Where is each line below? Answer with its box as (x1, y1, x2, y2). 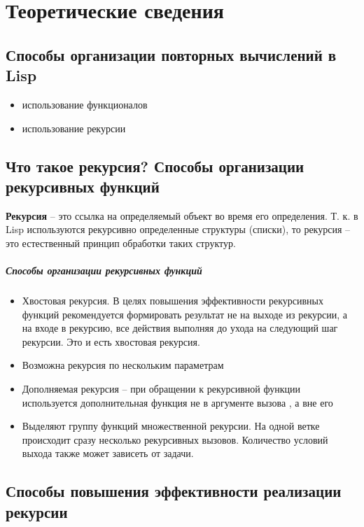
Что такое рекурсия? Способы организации (6, 155, 304, 176)
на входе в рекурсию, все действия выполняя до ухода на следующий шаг (22, 321, 338, 335)
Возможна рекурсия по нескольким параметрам (22, 358, 224, 372)
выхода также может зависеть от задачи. (22, 446, 194, 461)
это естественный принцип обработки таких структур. (6, 235, 236, 250)
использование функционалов (22, 97, 148, 111)
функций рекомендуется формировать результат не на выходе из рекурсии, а (22, 307, 348, 321)
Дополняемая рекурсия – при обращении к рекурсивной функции (22, 381, 301, 396)
